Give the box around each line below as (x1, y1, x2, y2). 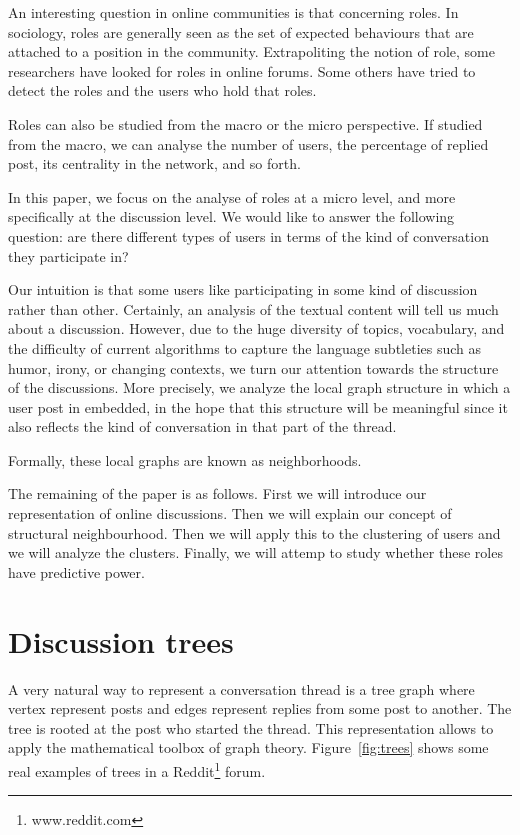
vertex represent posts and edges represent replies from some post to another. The (8, 698, 512, 719)
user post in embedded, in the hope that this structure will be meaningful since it (8, 396, 508, 417)
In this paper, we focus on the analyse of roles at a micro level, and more (8, 186, 456, 207)
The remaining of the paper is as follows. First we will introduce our (8, 483, 427, 504)
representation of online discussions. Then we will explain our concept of (8, 503, 452, 524)
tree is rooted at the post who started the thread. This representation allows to (8, 717, 494, 738)
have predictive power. (8, 561, 145, 582)
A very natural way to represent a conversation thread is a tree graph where (8, 678, 475, 699)
